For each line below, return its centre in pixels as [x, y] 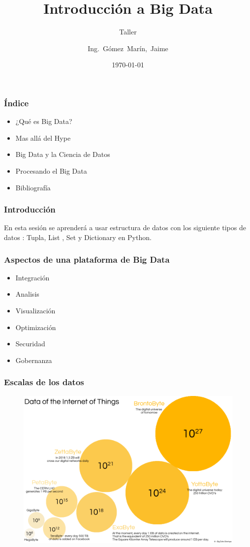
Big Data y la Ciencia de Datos [63, 154]
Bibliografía [33, 187]
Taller [128, 32]
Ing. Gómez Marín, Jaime [128, 48]
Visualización [35, 310]
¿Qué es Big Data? [44, 121]
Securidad [30, 344]
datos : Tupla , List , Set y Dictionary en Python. [78, 237]
